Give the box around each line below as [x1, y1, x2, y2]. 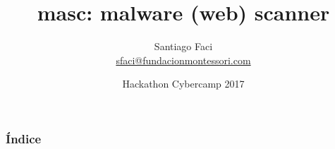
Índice [6, 129, 42, 147]
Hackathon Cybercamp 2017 [122, 76, 245, 91]
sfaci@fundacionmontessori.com [116, 52, 251, 67]
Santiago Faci [154, 39, 213, 54]
